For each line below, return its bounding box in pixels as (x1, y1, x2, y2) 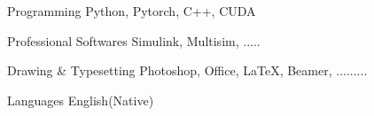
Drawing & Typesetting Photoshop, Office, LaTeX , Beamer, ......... (7, 61, 368, 80)
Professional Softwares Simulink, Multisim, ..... (7, 31, 261, 50)
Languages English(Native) (7, 90, 154, 109)
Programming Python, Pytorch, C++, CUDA (7, 2, 256, 19)
